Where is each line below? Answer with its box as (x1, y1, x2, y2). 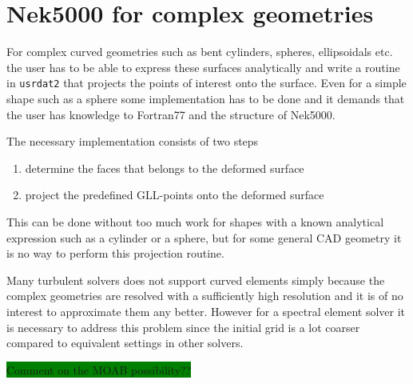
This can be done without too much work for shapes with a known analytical (6, 213, 384, 230)
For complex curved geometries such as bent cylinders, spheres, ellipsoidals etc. (6, 43, 393, 60)
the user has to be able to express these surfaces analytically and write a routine (6, 58, 400, 75)
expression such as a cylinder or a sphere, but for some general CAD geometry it (6, 229, 402, 246)
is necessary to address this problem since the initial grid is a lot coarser (6, 318, 360, 335)
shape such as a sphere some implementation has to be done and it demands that (6, 90, 405, 106)
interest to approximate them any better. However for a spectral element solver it (6, 302, 405, 319)
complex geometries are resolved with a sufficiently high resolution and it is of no (6, 287, 403, 304)
